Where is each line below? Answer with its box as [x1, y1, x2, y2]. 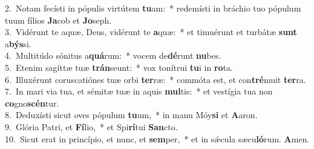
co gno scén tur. [5, 96, 59, 109]
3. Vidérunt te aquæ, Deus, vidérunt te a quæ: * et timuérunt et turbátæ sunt [5, 25, 297, 38]
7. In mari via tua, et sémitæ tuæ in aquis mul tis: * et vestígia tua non [5, 85, 273, 98]
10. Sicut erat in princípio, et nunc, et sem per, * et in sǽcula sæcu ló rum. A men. [5, 132, 310, 145]
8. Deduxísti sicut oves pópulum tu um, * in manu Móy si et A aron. [5, 108, 258, 121]
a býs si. [5, 37, 31, 50]
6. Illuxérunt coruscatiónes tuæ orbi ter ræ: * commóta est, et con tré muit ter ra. [5, 73, 306, 85]
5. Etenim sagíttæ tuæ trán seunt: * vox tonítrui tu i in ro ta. [5, 61, 233, 73]
